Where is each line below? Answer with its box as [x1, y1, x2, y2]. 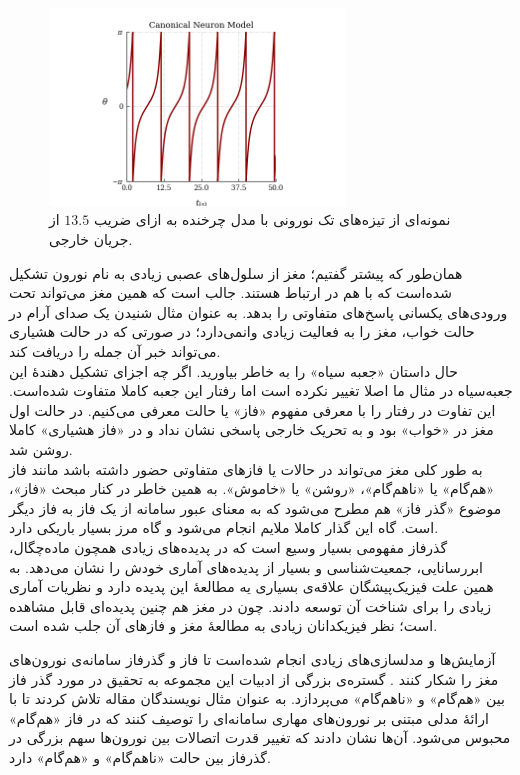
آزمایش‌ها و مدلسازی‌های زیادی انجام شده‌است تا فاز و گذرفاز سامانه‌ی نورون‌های [9, 648, 496, 669]
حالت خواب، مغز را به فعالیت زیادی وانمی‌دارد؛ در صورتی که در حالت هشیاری [9, 321, 475, 342]
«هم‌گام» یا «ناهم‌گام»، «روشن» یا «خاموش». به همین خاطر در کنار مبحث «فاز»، [9, 478, 495, 499]
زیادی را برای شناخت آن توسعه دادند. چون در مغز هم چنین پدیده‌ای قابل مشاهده [9, 595, 491, 616]
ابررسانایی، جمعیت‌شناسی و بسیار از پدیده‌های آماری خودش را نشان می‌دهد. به [9, 556, 483, 577]
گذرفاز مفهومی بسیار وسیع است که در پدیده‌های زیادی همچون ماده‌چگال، [9, 536, 448, 557]
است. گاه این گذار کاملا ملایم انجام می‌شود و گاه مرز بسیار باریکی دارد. [9, 517, 439, 538]
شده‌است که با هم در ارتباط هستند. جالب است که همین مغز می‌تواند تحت [9, 282, 452, 303]
